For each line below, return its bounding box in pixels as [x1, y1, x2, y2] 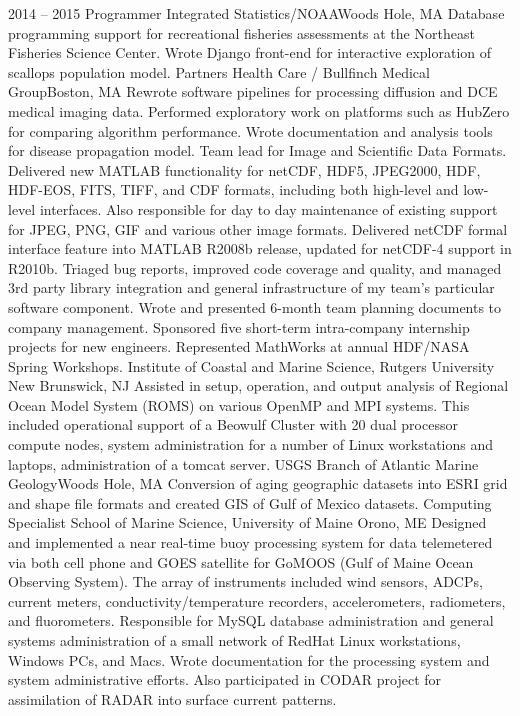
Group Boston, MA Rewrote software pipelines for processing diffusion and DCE [8, 81, 498, 102]
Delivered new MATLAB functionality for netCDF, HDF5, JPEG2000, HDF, [8, 159, 481, 180]
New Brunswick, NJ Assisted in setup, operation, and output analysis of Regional [8, 375, 509, 396]
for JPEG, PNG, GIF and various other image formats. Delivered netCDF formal [8, 218, 508, 239]
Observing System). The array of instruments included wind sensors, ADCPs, [8, 571, 483, 592]
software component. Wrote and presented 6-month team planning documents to [8, 296, 502, 317]
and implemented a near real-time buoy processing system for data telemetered [8, 532, 493, 553]
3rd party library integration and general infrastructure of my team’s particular [8, 277, 495, 298]
